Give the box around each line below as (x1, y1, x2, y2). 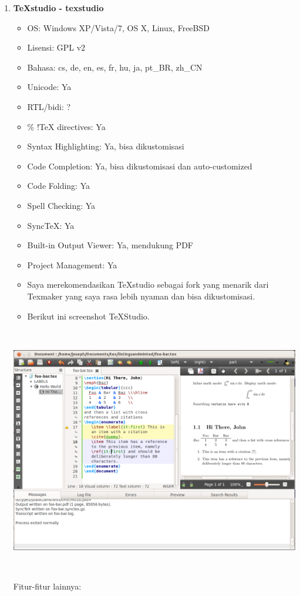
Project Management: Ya (27, 258, 117, 271)
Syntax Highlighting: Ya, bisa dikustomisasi (27, 140, 184, 152)
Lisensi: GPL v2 (27, 41, 86, 54)
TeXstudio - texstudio (13, 2, 104, 14)
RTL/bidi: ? (27, 100, 71, 112)
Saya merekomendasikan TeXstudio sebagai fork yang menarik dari (27, 278, 269, 291)
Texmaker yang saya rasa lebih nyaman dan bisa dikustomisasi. (27, 289, 255, 302)
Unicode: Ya (27, 81, 72, 93)
